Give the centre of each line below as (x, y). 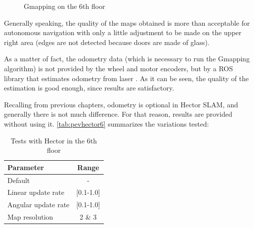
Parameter (26, 167)
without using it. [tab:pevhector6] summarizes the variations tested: (106, 123)
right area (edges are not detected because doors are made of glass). (107, 42)
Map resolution (30, 217)
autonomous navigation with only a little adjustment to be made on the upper (123, 32)
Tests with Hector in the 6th (54, 140)
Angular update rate (39, 205)
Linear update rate (36, 192)
